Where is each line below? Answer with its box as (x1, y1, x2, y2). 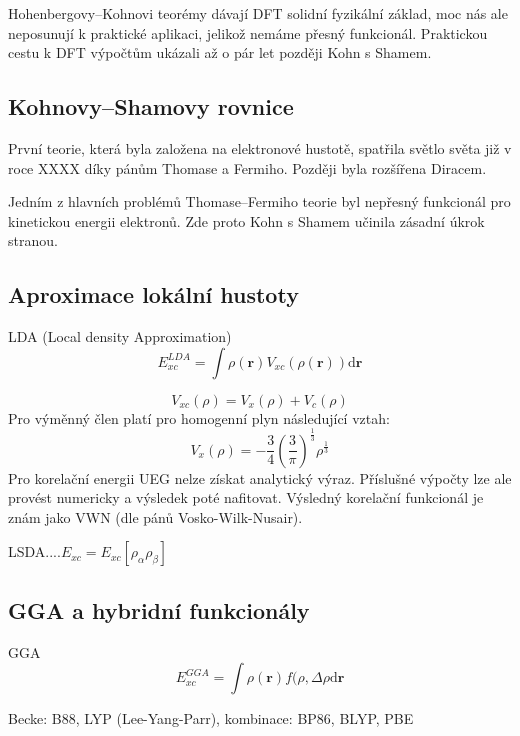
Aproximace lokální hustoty (8, 279, 299, 310)
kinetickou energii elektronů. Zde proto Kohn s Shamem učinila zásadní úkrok (8, 210, 485, 231)
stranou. (8, 230, 58, 251)
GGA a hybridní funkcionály (8, 594, 310, 625)
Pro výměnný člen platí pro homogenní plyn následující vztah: (8, 407, 390, 428)
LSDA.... (8, 541, 61, 562)
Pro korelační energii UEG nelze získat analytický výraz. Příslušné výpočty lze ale (8, 467, 512, 488)
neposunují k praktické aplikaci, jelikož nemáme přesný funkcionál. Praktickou (8, 22, 488, 43)
